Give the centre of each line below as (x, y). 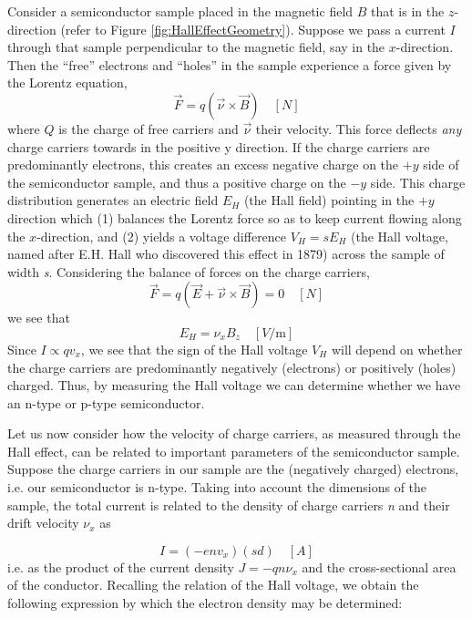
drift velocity (43, 523)
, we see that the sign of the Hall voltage (194, 349)
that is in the (408, 11)
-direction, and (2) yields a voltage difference (162, 236)
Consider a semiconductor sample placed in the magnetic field (180, 11)
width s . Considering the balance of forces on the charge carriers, (189, 271)
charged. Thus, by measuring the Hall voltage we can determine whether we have (234, 385)
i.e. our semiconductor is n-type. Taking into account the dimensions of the (217, 487)
